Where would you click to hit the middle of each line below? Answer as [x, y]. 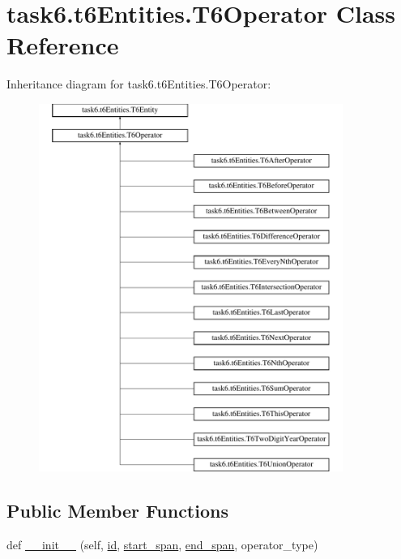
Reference [63, 45]
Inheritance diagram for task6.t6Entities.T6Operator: [139, 84]
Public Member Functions [117, 511]
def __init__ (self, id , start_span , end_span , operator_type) [162, 545]
